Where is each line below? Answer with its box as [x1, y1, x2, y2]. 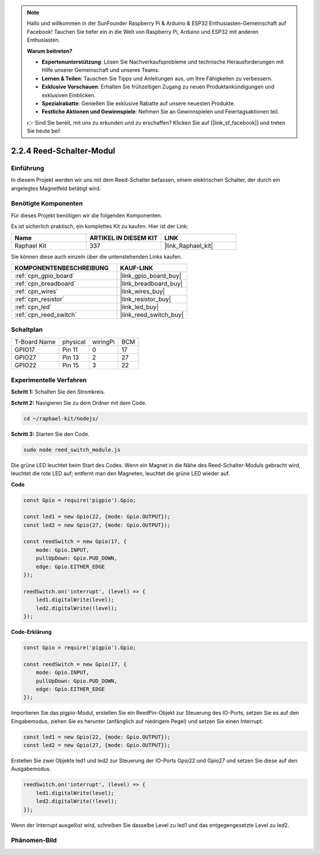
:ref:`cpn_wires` [14, 287, 59, 295]
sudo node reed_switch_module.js [23, 446, 121, 453]
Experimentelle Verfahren [11, 376, 87, 384]
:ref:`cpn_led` [14, 303, 52, 311]
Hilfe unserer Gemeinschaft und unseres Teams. [41, 66, 160, 74]
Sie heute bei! [27, 128, 60, 135]
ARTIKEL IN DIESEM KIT [89, 233, 158, 242]
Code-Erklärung [11, 628, 52, 635]
